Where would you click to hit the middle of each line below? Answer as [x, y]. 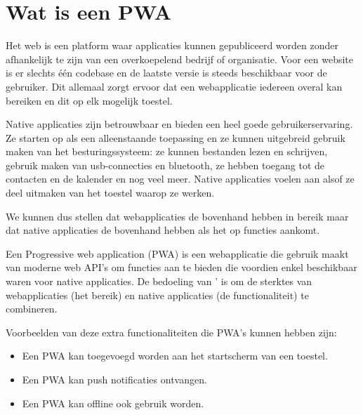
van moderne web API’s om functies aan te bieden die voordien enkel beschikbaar [181, 267]
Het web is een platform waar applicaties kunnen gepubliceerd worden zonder [172, 45]
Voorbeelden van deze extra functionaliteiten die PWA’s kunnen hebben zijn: [171, 332]
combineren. [32, 309]
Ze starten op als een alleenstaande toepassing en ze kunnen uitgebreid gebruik [176, 137]
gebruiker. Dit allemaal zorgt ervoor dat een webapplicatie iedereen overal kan [174, 86]
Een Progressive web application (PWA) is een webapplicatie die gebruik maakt [177, 253]
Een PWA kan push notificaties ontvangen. [114, 379]
